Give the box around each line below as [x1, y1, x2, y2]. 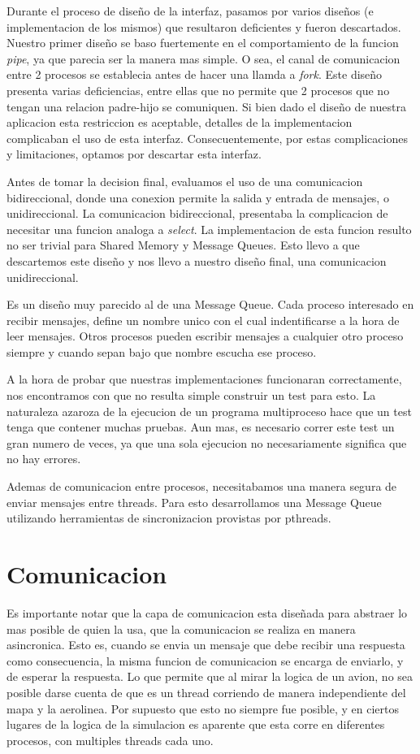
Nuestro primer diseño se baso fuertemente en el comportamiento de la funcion [6, 34, 399, 51]
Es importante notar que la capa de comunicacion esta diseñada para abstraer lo [6, 604, 408, 621]
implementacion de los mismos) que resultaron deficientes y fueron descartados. [6, 18, 401, 35]
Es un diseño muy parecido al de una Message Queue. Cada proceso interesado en [6, 296, 414, 313]
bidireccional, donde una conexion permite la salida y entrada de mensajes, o [6, 188, 389, 206]
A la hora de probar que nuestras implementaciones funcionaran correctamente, [6, 370, 402, 388]
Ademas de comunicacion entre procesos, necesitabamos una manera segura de [6, 478, 397, 495]
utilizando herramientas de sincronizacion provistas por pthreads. [6, 509, 331, 526]
